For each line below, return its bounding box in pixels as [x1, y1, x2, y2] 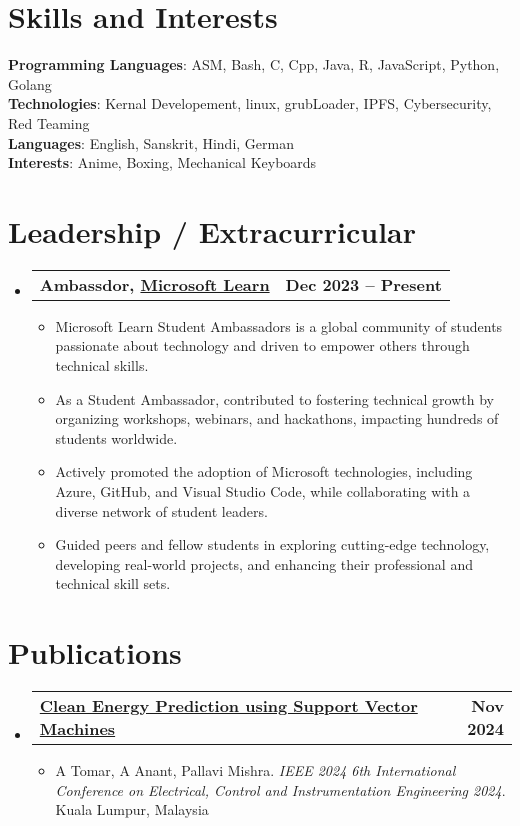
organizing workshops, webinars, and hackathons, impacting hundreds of [55, 408, 499, 429]
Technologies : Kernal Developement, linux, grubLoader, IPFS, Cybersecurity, [8, 93, 492, 114]
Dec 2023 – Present [285, 272, 442, 296]
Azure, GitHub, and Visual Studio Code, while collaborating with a [55, 480, 471, 501]
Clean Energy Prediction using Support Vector [39, 694, 418, 718]
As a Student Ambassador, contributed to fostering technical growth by [55, 388, 494, 409]
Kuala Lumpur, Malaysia [55, 799, 209, 820]
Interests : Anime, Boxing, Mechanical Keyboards [8, 152, 317, 173]
